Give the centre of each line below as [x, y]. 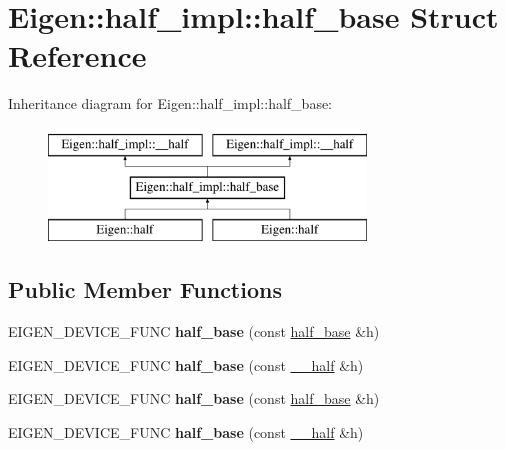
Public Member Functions [145, 289]
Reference [77, 55]
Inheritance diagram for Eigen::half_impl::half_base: [170, 103]
